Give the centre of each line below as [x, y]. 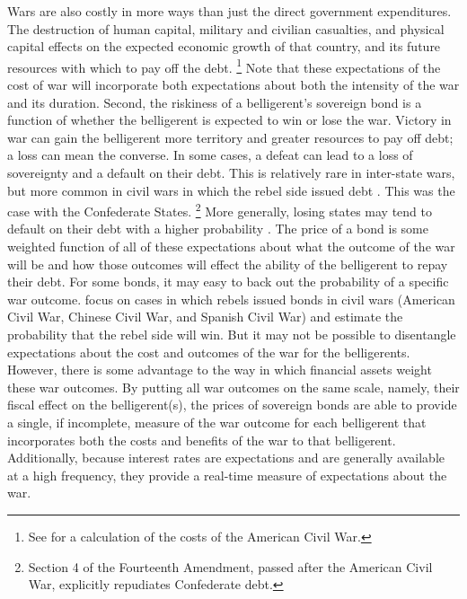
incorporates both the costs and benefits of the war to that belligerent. [202, 440]
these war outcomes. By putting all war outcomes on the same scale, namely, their [233, 387]
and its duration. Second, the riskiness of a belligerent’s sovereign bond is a [215, 102]
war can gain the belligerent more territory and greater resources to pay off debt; [230, 137]
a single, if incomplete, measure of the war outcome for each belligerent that [217, 422]
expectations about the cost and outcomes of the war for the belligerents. [209, 352]
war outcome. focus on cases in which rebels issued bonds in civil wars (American [231, 299]
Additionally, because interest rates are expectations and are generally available [226, 458]
